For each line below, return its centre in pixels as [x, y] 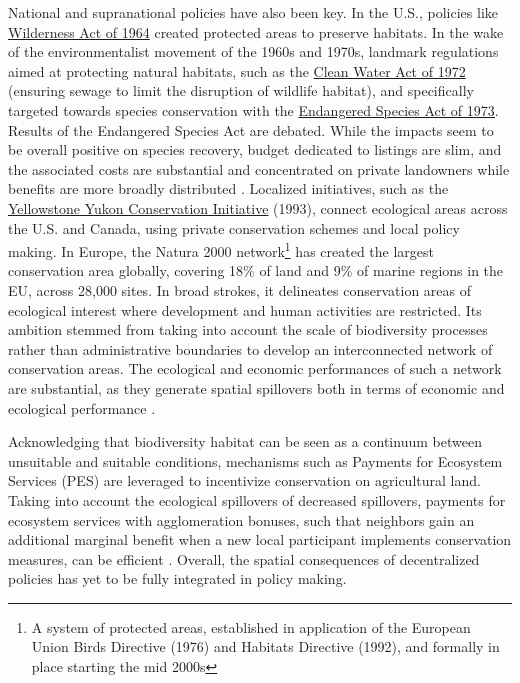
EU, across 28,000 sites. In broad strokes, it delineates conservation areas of [240, 289]
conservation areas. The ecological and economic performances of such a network [255, 368]
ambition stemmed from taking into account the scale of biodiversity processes [248, 329]
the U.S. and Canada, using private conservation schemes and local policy [234, 227]
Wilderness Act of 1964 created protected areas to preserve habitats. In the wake [256, 31]
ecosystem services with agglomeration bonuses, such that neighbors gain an [241, 519]
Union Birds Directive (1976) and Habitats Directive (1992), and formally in [265, 646]
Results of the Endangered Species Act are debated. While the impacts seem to [251, 129]
